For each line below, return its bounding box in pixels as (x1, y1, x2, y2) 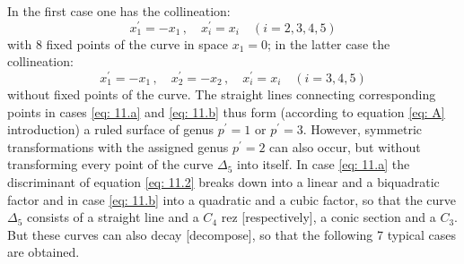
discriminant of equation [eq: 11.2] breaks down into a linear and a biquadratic (7, 172, 440, 191)
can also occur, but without (269, 137, 421, 156)
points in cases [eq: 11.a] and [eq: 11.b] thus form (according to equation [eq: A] (7, 102, 445, 121)
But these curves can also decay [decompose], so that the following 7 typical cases (7, 225, 457, 243)
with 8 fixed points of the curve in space (7, 34, 228, 53)
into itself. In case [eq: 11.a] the (236, 155, 410, 174)
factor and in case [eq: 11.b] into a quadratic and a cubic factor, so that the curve (7, 190, 457, 209)
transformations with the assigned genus (7, 137, 229, 156)
